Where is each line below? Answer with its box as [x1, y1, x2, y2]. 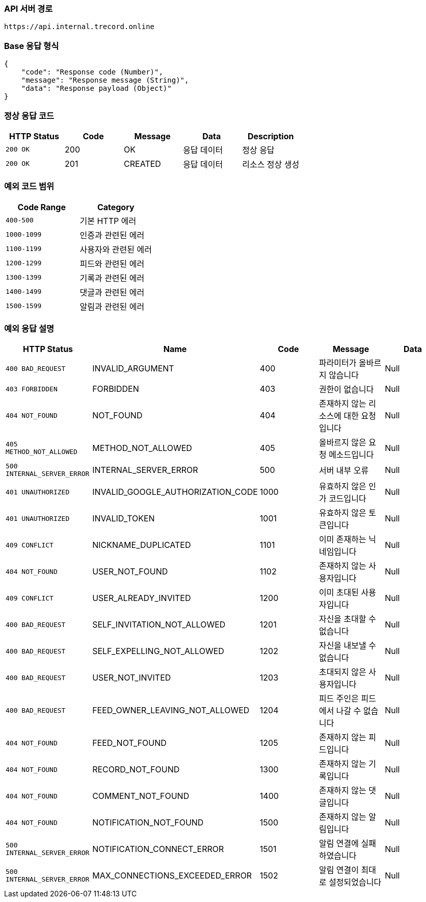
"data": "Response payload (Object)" [21, 84, 172, 93]
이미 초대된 [318, 587, 359, 598]
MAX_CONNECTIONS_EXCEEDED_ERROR [92, 870, 252, 881]
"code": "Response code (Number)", [21, 68, 163, 77]
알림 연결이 [318, 865, 359, 875]
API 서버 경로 [4, 4, 53, 14]
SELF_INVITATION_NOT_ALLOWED [92, 619, 226, 630]
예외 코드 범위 [4, 181, 55, 192]
